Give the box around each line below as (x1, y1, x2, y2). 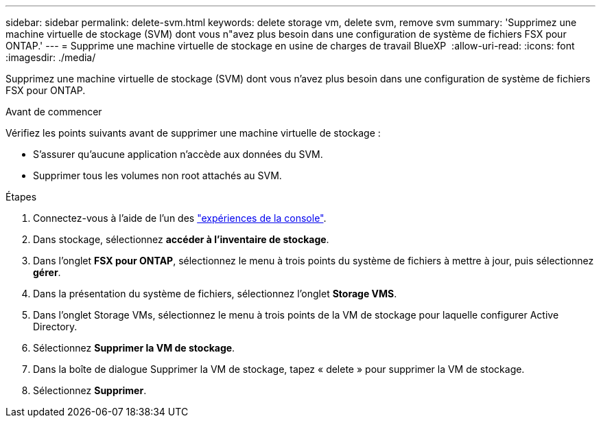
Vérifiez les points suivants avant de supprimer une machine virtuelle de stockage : (5, 127, 381, 139)
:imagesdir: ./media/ (5, 52, 96, 63)
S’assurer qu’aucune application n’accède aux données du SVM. (33, 148, 323, 160)
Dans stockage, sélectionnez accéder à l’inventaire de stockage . (33, 233, 329, 245)
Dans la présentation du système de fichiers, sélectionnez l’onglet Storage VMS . (33, 288, 397, 299)
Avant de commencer (5, 106, 102, 117)
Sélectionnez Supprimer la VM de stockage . (33, 342, 235, 354)
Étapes (5, 191, 37, 203)
